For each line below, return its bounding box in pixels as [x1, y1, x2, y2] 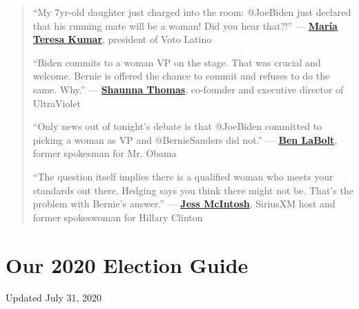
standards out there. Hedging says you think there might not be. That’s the [32, 182, 353, 197]
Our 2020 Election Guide [6, 250, 249, 279]
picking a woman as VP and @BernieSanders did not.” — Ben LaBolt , [32, 132, 338, 147]
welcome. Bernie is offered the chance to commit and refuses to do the [32, 68, 330, 83]
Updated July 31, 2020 [6, 290, 102, 305]
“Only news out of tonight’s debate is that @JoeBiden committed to [32, 119, 322, 133]
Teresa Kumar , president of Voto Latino [32, 32, 212, 46]
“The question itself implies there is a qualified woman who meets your [32, 169, 333, 183]
